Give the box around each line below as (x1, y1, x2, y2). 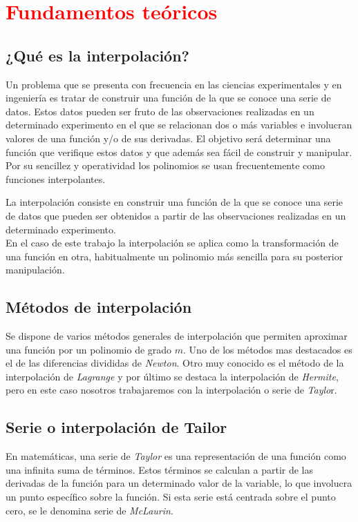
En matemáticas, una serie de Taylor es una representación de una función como (6, 449, 346, 463)
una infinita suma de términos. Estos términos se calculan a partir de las (6, 462, 313, 476)
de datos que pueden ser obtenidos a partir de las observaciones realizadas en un (6, 208, 346, 222)
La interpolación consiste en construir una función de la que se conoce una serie (6, 195, 343, 209)
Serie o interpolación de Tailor (6, 416, 227, 438)
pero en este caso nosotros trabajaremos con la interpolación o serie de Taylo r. (6, 383, 337, 397)
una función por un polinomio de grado (6, 342, 172, 356)
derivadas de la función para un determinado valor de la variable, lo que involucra (6, 476, 352, 490)
